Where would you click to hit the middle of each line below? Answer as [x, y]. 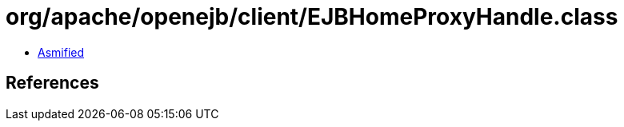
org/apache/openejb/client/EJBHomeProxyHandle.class [312, 17]
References [52, 83]
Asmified [61, 52]
